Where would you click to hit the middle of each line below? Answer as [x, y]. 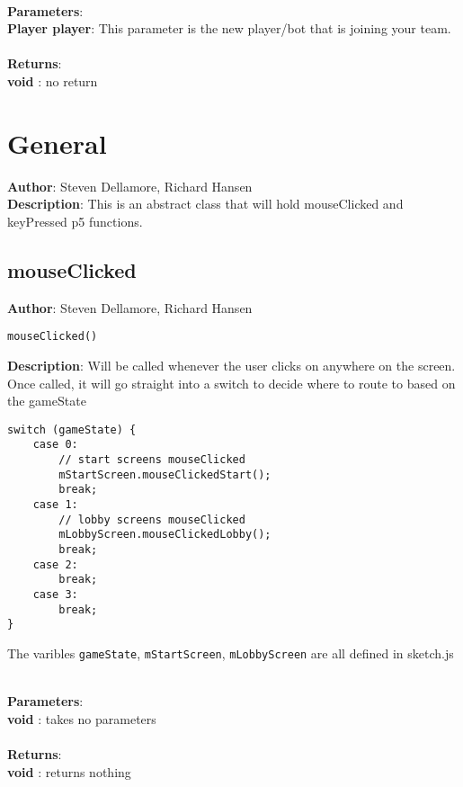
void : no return [53, 80]
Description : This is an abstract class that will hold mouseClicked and [205, 204]
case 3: [55, 594]
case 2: [55, 564]
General [57, 143]
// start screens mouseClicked [152, 460]
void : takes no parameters [82, 718]
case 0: [55, 445]
